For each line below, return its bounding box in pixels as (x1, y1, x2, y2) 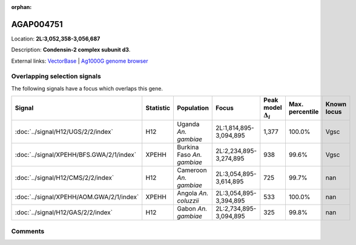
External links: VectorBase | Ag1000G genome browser (11, 57, 148, 65)
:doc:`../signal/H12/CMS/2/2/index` (15, 173, 114, 182)
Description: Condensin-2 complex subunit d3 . (11, 46, 131, 54)
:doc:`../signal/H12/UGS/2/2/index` (15, 127, 113, 136)
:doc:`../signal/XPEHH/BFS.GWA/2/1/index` (15, 150, 136, 159)
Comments (11, 227, 45, 235)
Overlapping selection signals (11, 72, 101, 81)
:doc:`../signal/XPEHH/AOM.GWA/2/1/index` (15, 192, 139, 201)
